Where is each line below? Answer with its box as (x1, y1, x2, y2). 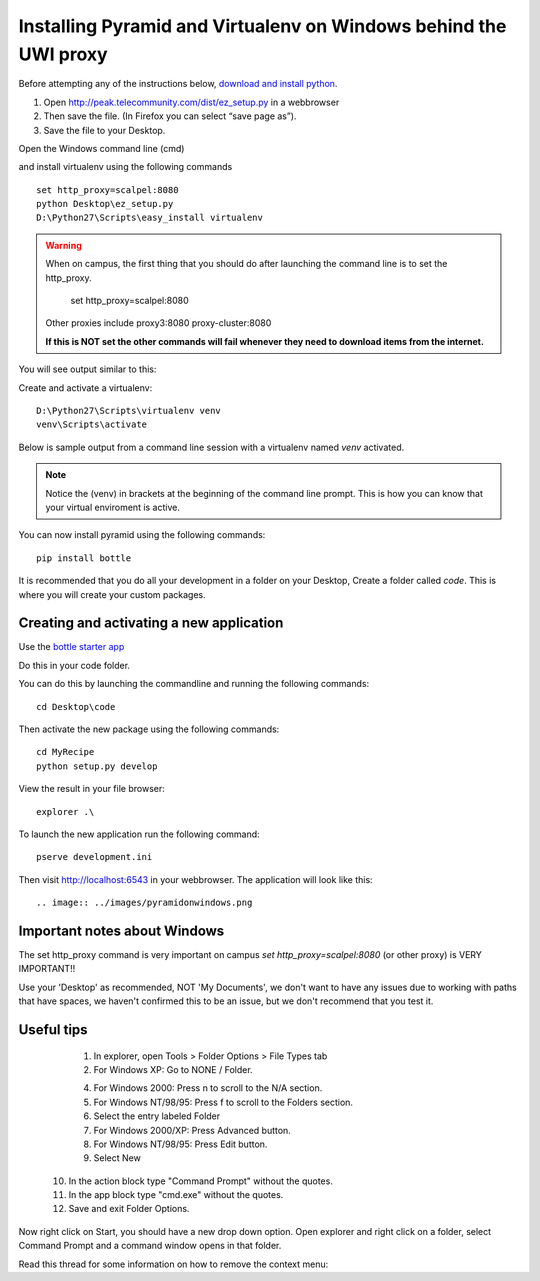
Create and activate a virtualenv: (18, 381, 153, 394)
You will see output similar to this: (18, 363, 157, 375)
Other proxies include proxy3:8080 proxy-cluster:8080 (45, 317, 272, 329)
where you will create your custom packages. (18, 588, 207, 600)
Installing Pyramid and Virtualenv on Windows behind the (18, 15, 507, 37)
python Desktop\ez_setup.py (36, 198, 174, 210)
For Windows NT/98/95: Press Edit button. (93, 1138, 268, 1150)
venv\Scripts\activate (36, 419, 148, 430)
